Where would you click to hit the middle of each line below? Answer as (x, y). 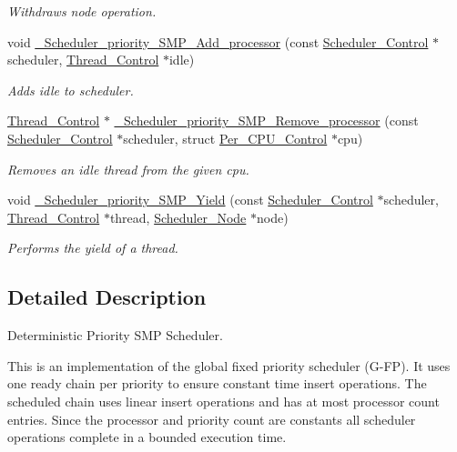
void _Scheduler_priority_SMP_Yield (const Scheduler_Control (190, 200)
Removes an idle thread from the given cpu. (128, 169)
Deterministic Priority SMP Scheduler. (115, 335)
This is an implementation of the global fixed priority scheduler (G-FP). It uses (229, 365)
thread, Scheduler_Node (178, 217)
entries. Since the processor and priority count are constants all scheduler (212, 419)
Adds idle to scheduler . (71, 90)
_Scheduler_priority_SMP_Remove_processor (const (266, 121)
